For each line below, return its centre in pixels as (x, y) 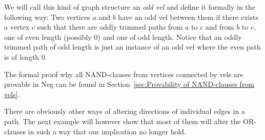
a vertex (17, 27)
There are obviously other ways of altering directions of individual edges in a (125, 111)
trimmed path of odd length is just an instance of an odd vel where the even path (132, 47)
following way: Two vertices (47, 17)
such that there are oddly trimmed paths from (110, 27)
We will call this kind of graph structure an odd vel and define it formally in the (130, 7)
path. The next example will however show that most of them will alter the (123, 121)
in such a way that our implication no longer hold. (107, 131)
